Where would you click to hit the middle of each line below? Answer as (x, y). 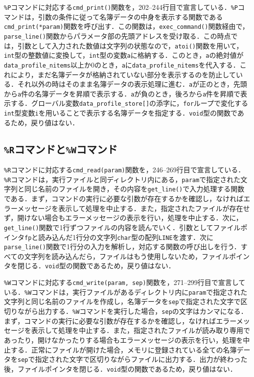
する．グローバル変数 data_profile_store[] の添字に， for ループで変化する (129, 103)
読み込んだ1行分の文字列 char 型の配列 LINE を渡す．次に (126, 237)
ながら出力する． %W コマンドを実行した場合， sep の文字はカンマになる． (132, 311)
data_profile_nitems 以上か (48, 64)
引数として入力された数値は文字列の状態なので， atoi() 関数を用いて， (130, 45)
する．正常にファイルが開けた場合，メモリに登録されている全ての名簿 (124, 349)
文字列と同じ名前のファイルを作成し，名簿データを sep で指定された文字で (122, 301)
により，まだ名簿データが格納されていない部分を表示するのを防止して (123, 74)
